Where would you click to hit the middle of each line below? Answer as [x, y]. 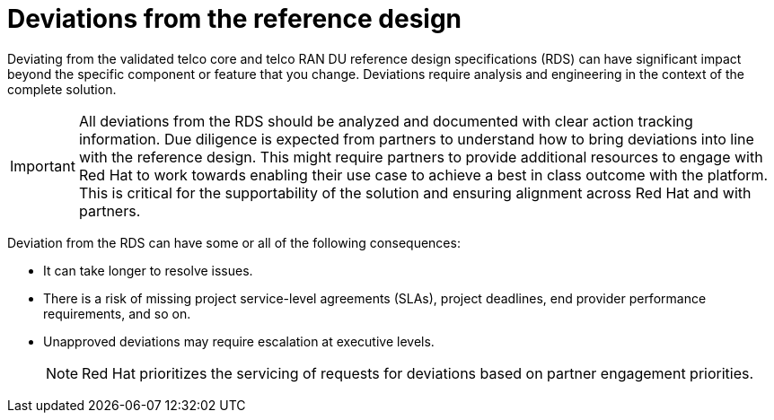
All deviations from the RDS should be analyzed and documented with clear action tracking [386, 121]
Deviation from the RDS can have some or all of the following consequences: [234, 242]
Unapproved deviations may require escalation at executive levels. [239, 341]
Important [43, 166]
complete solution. [62, 89]
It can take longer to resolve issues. [148, 270]
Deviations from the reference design [235, 19]
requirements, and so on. [117, 313]
